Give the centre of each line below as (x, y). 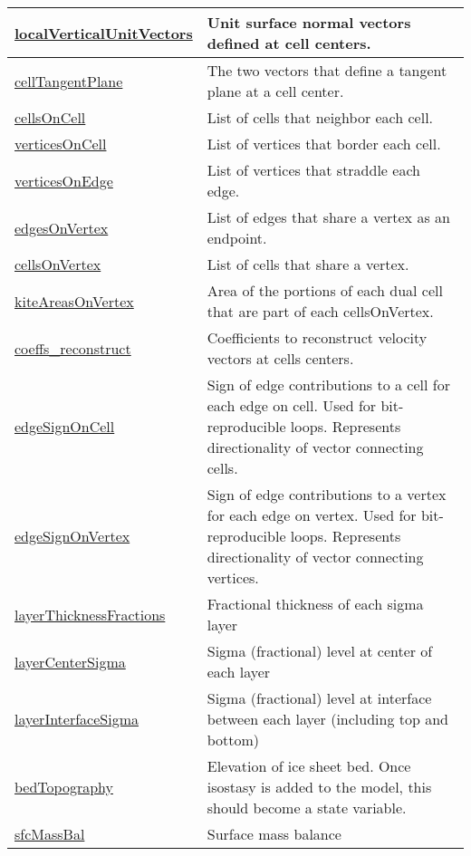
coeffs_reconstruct (73, 348)
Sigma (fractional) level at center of (320, 651)
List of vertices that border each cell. (324, 144)
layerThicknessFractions (90, 614)
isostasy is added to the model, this (319, 787)
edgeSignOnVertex (72, 536)
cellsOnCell (50, 117)
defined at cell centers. (289, 43)
